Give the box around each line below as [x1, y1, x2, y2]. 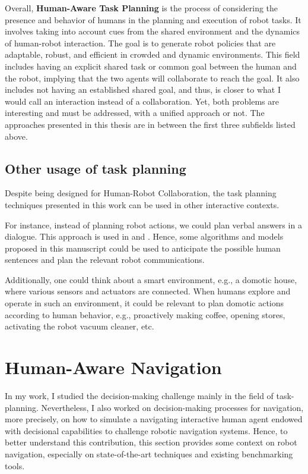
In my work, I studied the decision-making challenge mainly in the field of [5, 389, 274, 401]
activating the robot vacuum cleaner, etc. [5, 320, 154, 332]
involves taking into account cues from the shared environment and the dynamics [5, 25, 300, 37]
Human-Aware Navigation [5, 355, 222, 379]
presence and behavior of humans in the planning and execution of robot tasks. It [5, 13, 301, 26]
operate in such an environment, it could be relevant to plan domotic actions [5, 297, 284, 309]
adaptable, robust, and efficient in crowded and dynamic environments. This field [5, 48, 300, 61]
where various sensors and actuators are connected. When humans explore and [5, 285, 291, 297]
